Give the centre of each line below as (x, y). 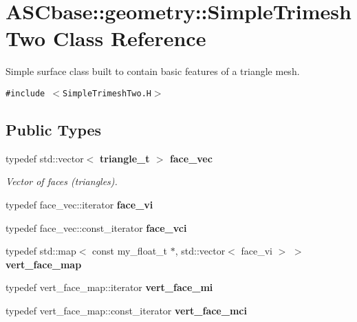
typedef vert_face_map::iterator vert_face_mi (109, 287)
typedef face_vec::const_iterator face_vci (96, 227)
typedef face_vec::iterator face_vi (79, 204)
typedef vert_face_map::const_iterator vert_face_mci (126, 310)
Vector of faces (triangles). (62, 181)
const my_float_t (130, 251)
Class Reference (129, 38)
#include (25, 93)
